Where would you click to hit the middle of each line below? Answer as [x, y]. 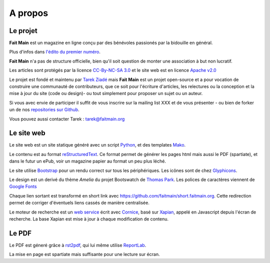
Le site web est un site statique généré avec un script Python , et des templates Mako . [97, 145]
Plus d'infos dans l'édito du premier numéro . [55, 52]
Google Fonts [23, 186]
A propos [29, 13]
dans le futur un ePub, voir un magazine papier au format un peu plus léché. [87, 161]
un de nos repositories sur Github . [44, 109]
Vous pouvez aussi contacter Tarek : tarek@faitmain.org [67, 119]
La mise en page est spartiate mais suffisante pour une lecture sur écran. [84, 254]
